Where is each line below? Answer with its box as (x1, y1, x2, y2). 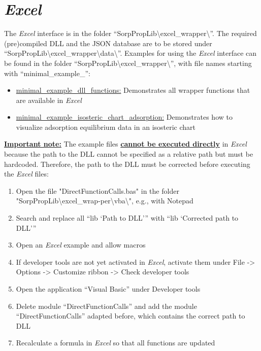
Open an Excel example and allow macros (16, 239, 146, 250)
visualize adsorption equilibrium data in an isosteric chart (16, 121, 196, 132)
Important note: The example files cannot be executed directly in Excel (4, 138, 247, 149)
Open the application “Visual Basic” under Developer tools (16, 284, 201, 294)
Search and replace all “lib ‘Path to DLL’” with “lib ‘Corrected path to (16, 213, 239, 223)
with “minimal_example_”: (4, 67, 90, 78)
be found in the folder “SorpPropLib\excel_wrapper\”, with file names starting (4, 57, 252, 68)
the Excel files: (4, 168, 49, 179)
